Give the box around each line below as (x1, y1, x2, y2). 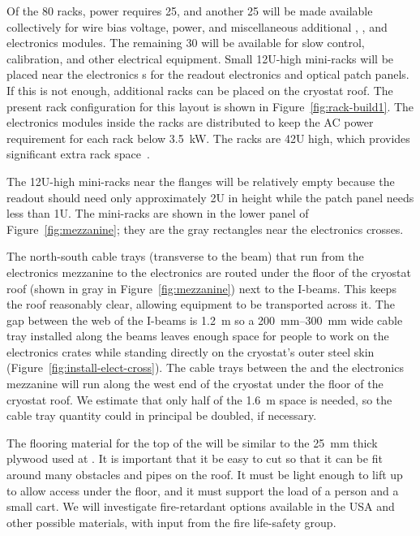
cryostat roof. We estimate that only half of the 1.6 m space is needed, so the (6, 391, 392, 408)
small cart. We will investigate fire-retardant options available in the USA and (6, 498, 395, 515)
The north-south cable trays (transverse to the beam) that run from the (6, 248, 364, 265)
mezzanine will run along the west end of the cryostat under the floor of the (6, 375, 384, 392)
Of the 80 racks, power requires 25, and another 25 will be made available (6, 2, 373, 19)
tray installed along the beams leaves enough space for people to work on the (6, 327, 389, 344)
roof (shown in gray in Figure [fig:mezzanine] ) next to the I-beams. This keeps (6, 279, 396, 296)
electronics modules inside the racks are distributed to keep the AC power (6, 114, 374, 131)
